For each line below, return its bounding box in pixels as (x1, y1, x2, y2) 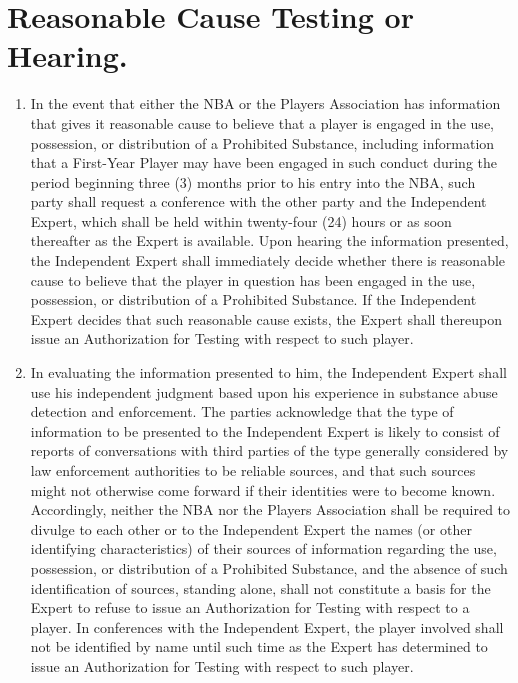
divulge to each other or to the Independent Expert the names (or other (30, 518, 472, 539)
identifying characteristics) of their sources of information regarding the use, (30, 538, 497, 559)
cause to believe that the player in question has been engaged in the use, (30, 269, 476, 290)
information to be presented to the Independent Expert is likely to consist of (30, 420, 500, 441)
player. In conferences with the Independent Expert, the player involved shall (30, 616, 504, 637)
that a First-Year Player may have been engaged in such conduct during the (30, 152, 497, 173)
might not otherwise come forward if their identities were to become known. (30, 479, 496, 500)
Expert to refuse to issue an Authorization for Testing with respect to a (30, 597, 470, 618)
